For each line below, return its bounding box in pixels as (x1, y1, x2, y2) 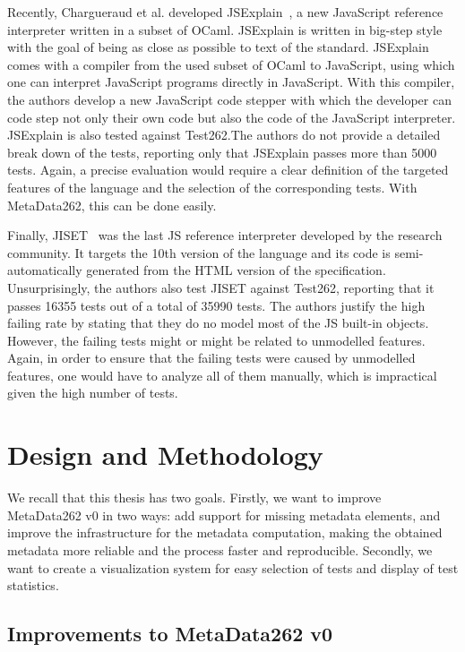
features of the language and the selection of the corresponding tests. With (7, 177, 418, 196)
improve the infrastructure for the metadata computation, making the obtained (7, 523, 443, 542)
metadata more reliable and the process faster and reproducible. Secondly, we (7, 540, 433, 559)
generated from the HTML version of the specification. (86, 261, 386, 279)
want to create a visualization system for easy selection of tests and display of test (7, 558, 459, 577)
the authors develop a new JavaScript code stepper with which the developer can (7, 90, 452, 108)
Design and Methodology (7, 436, 323, 473)
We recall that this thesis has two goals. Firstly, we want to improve (7, 488, 382, 507)
